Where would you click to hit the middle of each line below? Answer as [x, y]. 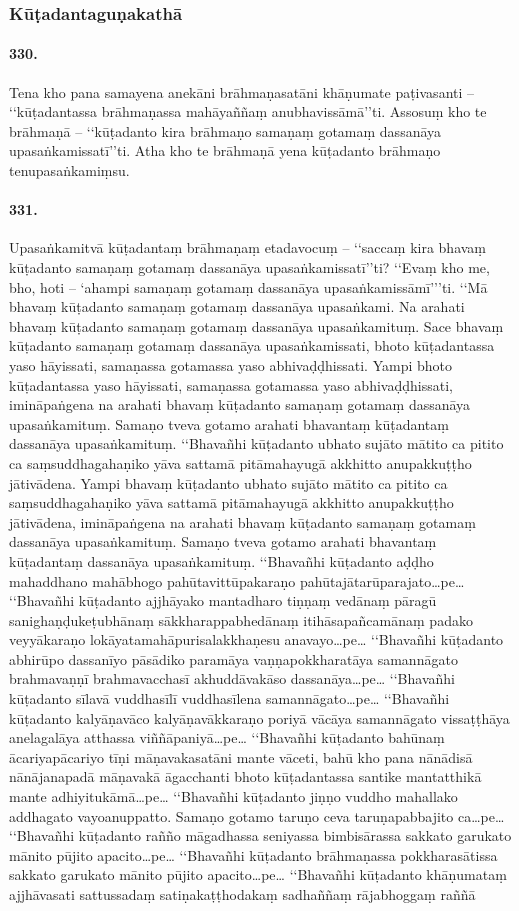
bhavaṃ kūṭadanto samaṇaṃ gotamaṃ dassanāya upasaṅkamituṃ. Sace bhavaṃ [256, 325]
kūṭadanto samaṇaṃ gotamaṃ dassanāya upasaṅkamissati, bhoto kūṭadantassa [252, 345]
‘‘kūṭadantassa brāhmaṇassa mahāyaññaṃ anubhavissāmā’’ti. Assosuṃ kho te [248, 111]
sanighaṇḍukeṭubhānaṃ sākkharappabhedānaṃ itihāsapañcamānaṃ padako [241, 619]
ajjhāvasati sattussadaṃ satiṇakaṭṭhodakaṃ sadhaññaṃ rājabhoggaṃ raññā [242, 894]
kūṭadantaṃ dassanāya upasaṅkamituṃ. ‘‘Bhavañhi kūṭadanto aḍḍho [221, 560]
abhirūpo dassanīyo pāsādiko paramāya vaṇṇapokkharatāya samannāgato [233, 658]
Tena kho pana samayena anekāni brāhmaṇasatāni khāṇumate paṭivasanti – [242, 91]
